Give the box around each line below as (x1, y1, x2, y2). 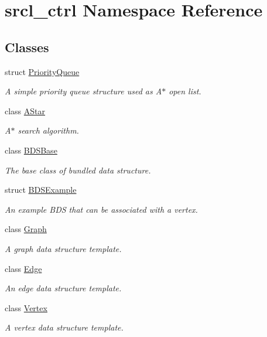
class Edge (5, 262, 42, 274)
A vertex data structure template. (5, 321, 124, 333)
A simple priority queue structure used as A (5, 85, 162, 97)
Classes (5, 38, 49, 56)
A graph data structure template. (5, 242, 122, 254)
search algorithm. (18, 124, 79, 137)
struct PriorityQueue (5, 65, 80, 77)
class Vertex (5, 301, 47, 314)
